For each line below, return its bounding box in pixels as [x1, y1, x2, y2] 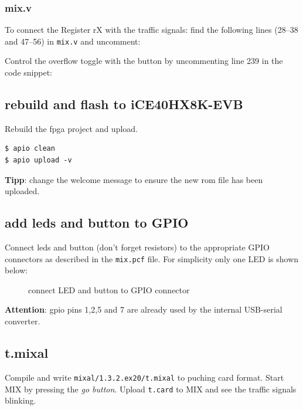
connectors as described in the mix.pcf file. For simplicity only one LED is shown [5, 252, 299, 265]
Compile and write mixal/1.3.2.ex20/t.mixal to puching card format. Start [5, 371, 284, 383]
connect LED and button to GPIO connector [28, 283, 190, 296]
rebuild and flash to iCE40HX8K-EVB [5, 95, 243, 113]
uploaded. [5, 185, 40, 197]
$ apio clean [5, 144, 55, 153]
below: [5, 264, 28, 276]
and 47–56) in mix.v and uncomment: [5, 35, 141, 47]
